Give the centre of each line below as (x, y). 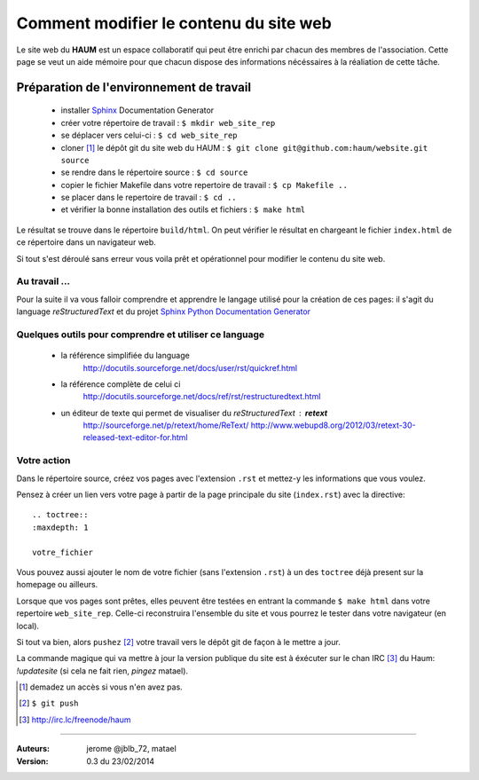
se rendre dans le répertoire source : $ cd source (154, 172)
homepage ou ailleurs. (57, 585)
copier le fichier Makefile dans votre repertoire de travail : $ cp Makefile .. (204, 185)
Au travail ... (43, 281)
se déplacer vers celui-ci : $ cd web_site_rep (149, 135)
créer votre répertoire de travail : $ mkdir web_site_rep (168, 122)
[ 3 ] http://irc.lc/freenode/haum (75, 720)
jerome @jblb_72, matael (131, 749)
